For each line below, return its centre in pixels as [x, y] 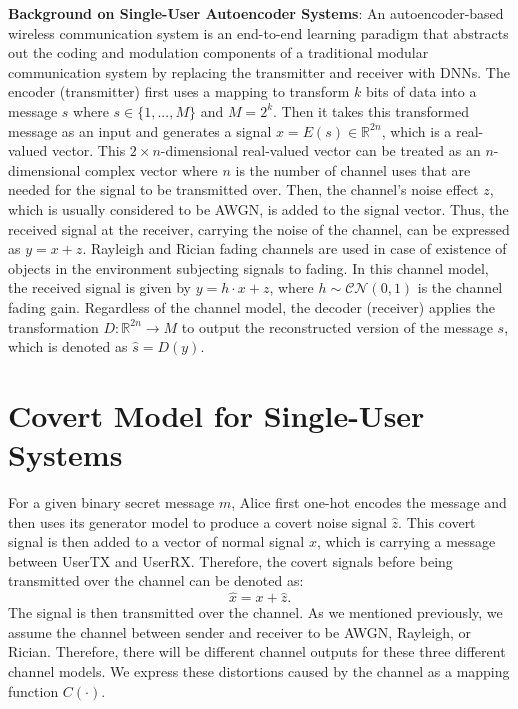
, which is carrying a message [406, 541]
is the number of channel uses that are [353, 169]
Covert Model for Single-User [216, 414]
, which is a [416, 130]
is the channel [460, 287]
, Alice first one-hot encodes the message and [369, 502]
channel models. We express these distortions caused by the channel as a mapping [259, 670]
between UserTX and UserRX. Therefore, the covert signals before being [230, 560]
